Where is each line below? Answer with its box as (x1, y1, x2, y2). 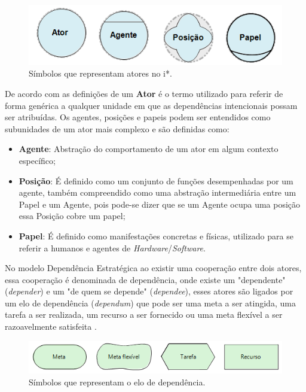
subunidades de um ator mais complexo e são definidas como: (5, 122, 229, 135)
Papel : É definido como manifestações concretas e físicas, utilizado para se (19, 229, 293, 242)
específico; (19, 154, 56, 166)
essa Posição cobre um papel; (19, 209, 126, 222)
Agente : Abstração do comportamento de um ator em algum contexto (19, 142, 279, 155)
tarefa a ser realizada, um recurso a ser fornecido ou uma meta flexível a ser (5, 308, 283, 321)
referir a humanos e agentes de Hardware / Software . (19, 241, 206, 254)
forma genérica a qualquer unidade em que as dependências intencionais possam (5, 99, 298, 111)
